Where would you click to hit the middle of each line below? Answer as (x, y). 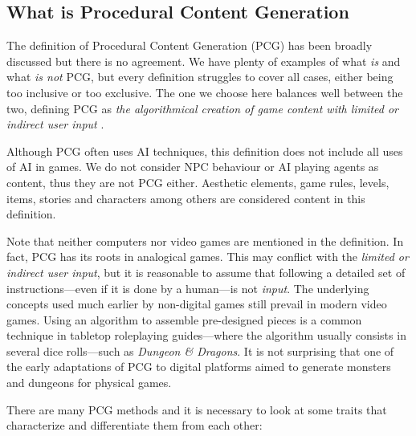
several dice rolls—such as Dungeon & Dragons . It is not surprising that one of (200, 350)
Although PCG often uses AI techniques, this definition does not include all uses (205, 151)
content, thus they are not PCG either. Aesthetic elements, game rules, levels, (198, 182)
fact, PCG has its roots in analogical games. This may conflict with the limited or (208, 257)
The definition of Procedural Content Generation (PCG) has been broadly (190, 45)
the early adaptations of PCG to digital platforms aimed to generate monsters (199, 367)
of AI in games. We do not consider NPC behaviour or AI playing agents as (193, 167)
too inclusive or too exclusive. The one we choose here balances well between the (205, 92)
